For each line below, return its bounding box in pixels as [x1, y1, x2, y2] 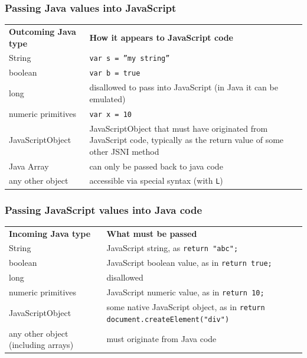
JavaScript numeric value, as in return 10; [106, 286, 264, 298]
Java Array [9, 160, 49, 172]
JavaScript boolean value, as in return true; [106, 256, 272, 269]
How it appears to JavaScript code [89, 31, 233, 43]
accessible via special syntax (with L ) [89, 174, 223, 187]
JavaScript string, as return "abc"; [106, 242, 239, 254]
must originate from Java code [106, 333, 217, 345]
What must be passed [106, 227, 197, 239]
